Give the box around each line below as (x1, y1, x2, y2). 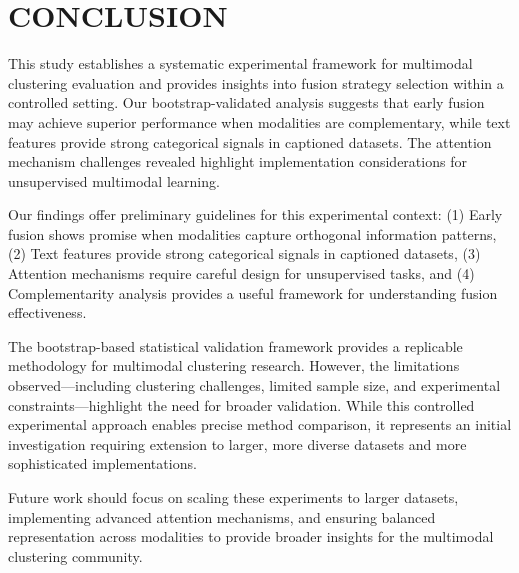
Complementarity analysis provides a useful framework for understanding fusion (8, 282, 498, 303)
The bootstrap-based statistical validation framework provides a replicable (8, 335, 463, 356)
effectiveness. (8, 302, 87, 323)
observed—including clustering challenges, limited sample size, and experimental (8, 375, 501, 396)
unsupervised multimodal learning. (8, 170, 220, 191)
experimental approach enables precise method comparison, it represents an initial (8, 414, 512, 435)
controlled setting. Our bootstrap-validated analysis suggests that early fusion (8, 92, 485, 113)
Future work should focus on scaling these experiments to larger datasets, (8, 487, 459, 507)
